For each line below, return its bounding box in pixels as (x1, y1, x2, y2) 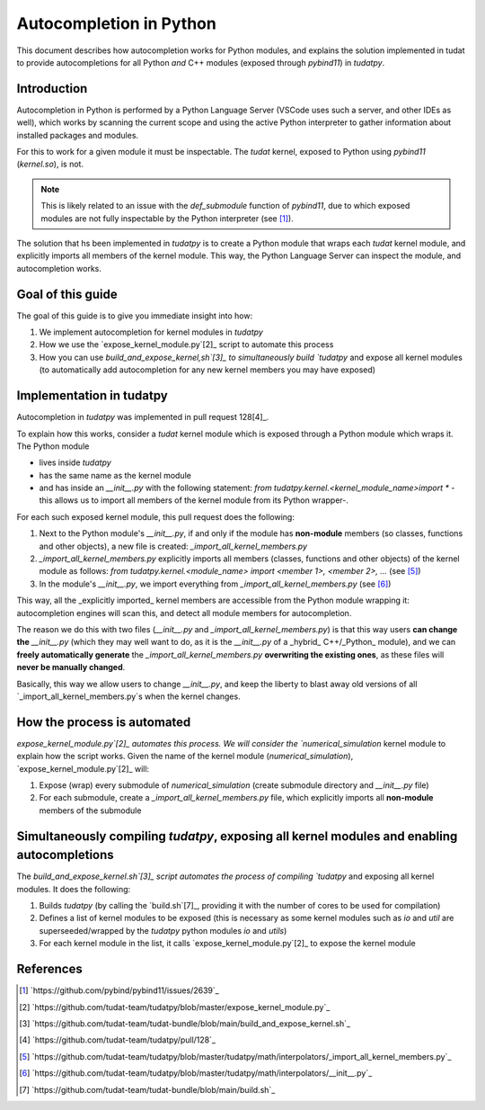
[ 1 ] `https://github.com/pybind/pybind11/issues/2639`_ (19, 985, 219, 996)
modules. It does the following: (16, 883, 131, 894)
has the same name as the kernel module (39, 470, 192, 480)
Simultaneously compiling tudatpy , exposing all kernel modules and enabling (16, 828, 458, 844)
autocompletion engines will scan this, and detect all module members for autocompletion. (16, 607, 352, 618)
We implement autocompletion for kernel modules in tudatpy (39, 327, 264, 337)
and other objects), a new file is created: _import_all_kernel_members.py (39, 541, 308, 551)
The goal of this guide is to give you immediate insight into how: (16, 310, 253, 321)
